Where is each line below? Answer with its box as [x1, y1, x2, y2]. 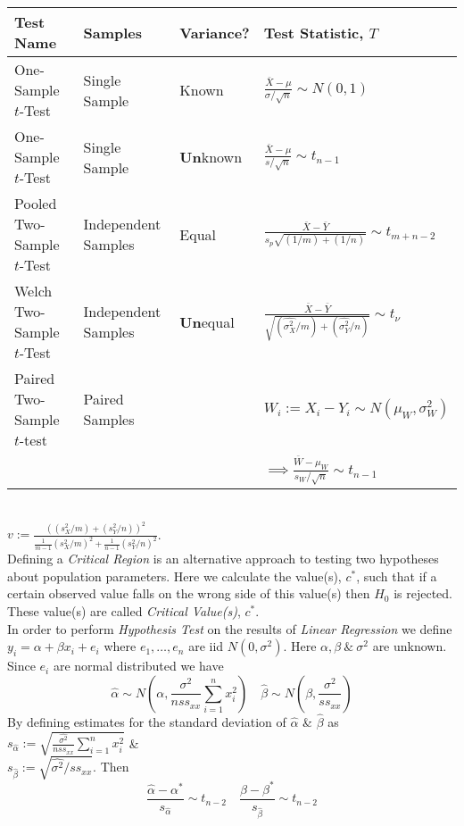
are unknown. [372, 637, 447, 655]
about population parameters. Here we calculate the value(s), [7, 566, 342, 585]
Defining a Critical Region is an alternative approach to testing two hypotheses [7, 549, 439, 568]
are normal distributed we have [53, 656, 224, 675]
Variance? [179, 21, 250, 43]
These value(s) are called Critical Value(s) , [7, 602, 241, 621]
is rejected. [394, 584, 452, 603]
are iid [188, 637, 224, 655]
